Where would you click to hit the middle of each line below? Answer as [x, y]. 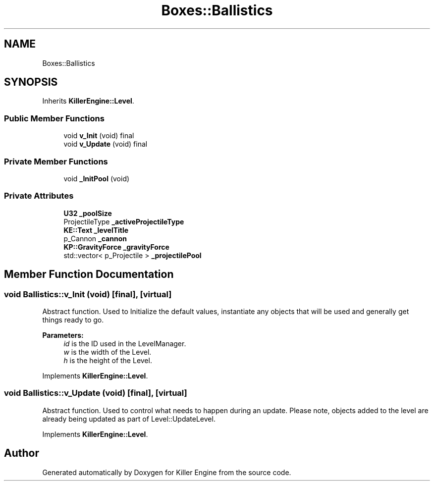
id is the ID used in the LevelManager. [125, 343]
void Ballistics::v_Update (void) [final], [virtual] [96, 393]
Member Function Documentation [89, 274]
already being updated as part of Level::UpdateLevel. [129, 419]
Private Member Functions [56, 161]
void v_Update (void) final [106, 144]
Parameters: [63, 335]
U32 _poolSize [88, 213]
